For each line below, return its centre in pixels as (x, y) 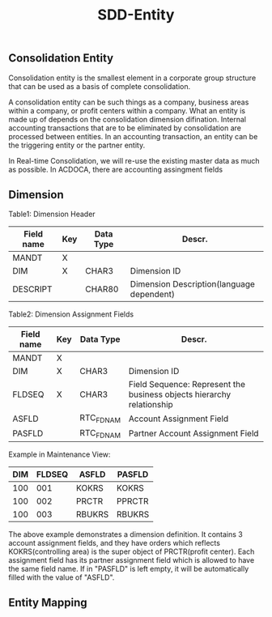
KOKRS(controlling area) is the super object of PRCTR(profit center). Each (132, 551)
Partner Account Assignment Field (193, 433)
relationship (151, 405)
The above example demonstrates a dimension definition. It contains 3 (125, 534)
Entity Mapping (48, 603)
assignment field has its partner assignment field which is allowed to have (132, 560)
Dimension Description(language (192, 284)
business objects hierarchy (180, 394)
